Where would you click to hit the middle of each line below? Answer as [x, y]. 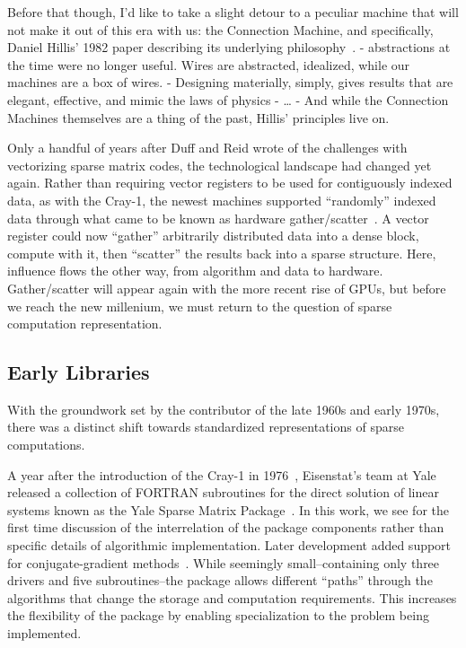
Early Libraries [79, 372]
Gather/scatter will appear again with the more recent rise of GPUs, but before [227, 288]
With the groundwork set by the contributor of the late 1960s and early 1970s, [224, 409]
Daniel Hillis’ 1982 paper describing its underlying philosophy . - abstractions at [229, 47]
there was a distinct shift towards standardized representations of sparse [206, 427]
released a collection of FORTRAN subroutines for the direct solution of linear [223, 492]
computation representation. [85, 324]
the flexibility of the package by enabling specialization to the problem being [218, 615]
